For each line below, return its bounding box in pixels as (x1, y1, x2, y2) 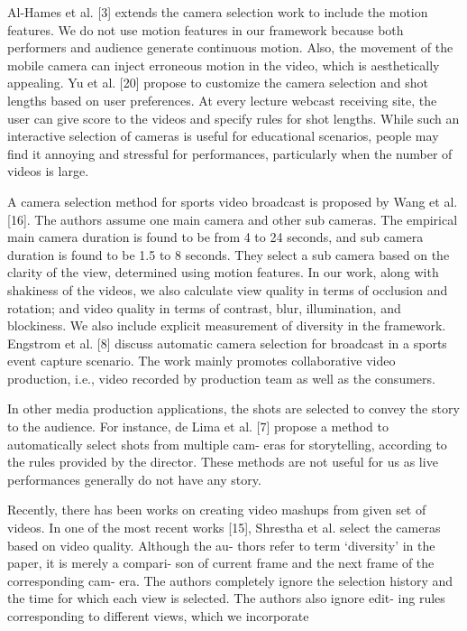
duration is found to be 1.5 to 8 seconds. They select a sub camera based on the (7, 245, 450, 264)
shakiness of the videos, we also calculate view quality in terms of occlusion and (7, 280, 448, 299)
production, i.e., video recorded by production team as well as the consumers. (7, 368, 435, 387)
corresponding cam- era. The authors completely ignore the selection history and (7, 571, 453, 589)
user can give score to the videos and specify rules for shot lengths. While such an (7, 108, 460, 127)
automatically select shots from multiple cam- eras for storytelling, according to (7, 434, 447, 453)
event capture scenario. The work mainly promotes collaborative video (7, 351, 396, 370)
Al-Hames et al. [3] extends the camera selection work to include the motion (7, 3, 428, 21)
